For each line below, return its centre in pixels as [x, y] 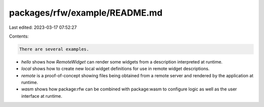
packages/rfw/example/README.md [86, 13]
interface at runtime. [42, 96]
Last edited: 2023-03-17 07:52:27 [43, 27]
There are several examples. [54, 49]
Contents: [19, 36]
